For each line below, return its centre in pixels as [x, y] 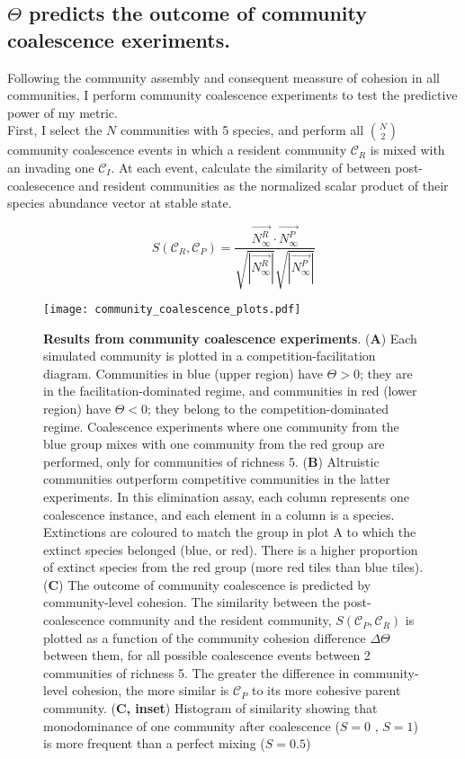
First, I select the [55, 130]
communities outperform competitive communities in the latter [217, 479]
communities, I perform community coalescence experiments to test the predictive [232, 95]
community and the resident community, [220, 620]
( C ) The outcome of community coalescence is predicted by [207, 584]
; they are [386, 373]
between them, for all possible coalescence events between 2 [207, 655]
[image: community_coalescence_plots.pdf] [172, 309]
